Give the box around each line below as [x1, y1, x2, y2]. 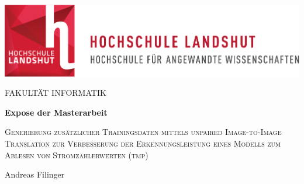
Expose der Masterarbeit [5, 106, 108, 118]
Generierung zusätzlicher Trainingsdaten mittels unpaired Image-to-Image [5, 126, 282, 138]
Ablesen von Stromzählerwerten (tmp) [5, 148, 148, 161]
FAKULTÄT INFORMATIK [5, 86, 106, 99]
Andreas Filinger [5, 168, 65, 180]
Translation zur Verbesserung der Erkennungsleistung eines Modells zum [5, 137, 281, 150]
